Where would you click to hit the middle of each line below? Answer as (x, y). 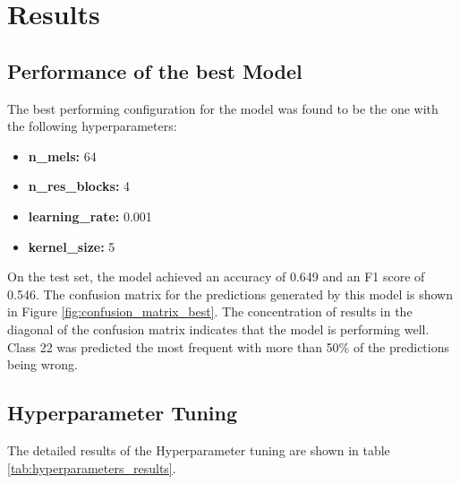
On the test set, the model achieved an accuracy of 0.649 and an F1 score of (216, 277)
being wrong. (43, 364)
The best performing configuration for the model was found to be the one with (223, 108)
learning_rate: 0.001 (90, 216)
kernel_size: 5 (72, 246)
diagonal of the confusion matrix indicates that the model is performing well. (218, 328)
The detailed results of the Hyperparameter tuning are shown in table (199, 449)
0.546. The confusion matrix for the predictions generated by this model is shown (230, 294)
